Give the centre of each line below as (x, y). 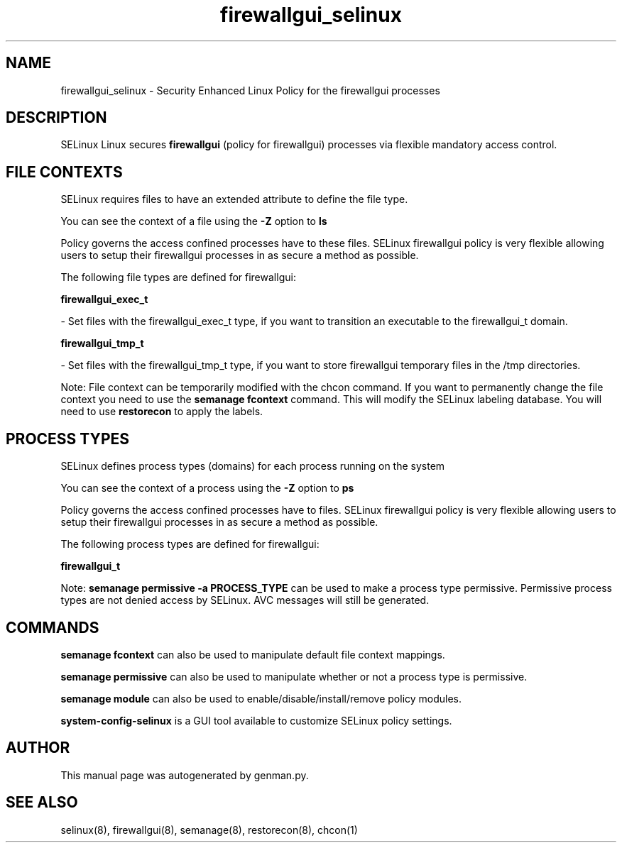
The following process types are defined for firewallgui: (190, 544)
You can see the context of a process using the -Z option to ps (207, 488)
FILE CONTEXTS (64, 172)
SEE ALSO (42, 803)
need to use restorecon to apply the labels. (162, 412)
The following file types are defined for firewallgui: (178, 277)
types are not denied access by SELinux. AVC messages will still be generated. (245, 600)
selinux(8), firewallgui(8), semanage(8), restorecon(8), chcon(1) (209, 830)
